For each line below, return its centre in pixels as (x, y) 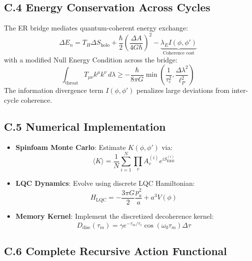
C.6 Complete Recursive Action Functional (116, 251)
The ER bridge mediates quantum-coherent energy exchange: (96, 28)
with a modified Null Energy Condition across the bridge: (91, 59)
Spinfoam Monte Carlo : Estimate (71, 147)
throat (72, 83)
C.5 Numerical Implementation (85, 126)
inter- (240, 90)
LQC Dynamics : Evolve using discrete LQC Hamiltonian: (105, 183)
